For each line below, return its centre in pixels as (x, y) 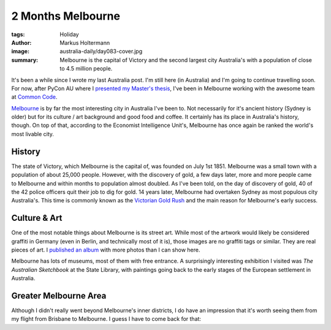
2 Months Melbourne (66, 16)
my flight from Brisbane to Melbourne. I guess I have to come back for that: (106, 319)
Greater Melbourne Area (59, 295)
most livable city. (33, 134)
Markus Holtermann (85, 42)
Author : (21, 42)
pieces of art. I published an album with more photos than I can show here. (106, 250)
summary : (25, 60)
